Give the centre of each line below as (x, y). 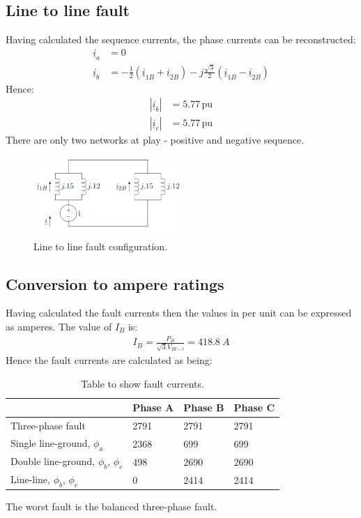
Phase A (153, 407)
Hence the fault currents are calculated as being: (109, 360)
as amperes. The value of (59, 326)
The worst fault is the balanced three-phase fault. (112, 506)
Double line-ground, (53, 460)
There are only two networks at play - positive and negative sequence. (155, 140)
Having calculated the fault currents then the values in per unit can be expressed (179, 313)
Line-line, (30, 479)
